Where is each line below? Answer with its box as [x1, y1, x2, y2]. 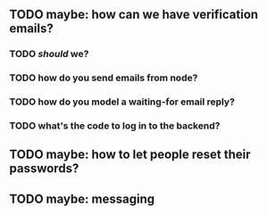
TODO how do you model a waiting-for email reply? [9, 95, 235, 108]
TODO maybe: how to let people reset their [9, 147, 252, 162]
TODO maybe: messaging [9, 191, 154, 206]
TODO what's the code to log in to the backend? [9, 120, 221, 132]
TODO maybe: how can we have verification [9, 7, 259, 22]
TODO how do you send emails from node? [9, 71, 198, 84]
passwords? [9, 161, 79, 177]
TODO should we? [9, 48, 89, 61]
